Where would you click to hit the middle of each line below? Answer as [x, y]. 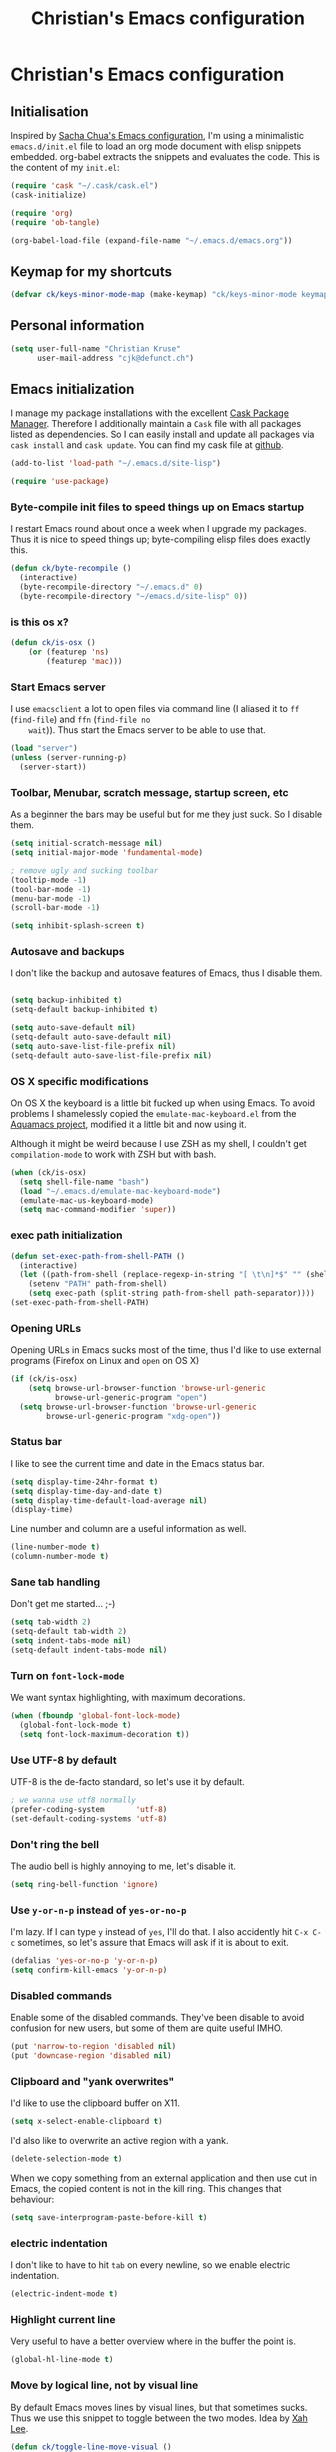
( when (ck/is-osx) [48, 1172]
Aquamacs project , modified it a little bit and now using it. [128, 1124]
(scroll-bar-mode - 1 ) [55, 908]
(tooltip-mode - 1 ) [48, 880]
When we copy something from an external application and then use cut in [164, 2178]
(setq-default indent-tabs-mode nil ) [89, 1650]
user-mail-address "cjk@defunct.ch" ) [115, 358]
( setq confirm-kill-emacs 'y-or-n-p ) [89, 1970]
